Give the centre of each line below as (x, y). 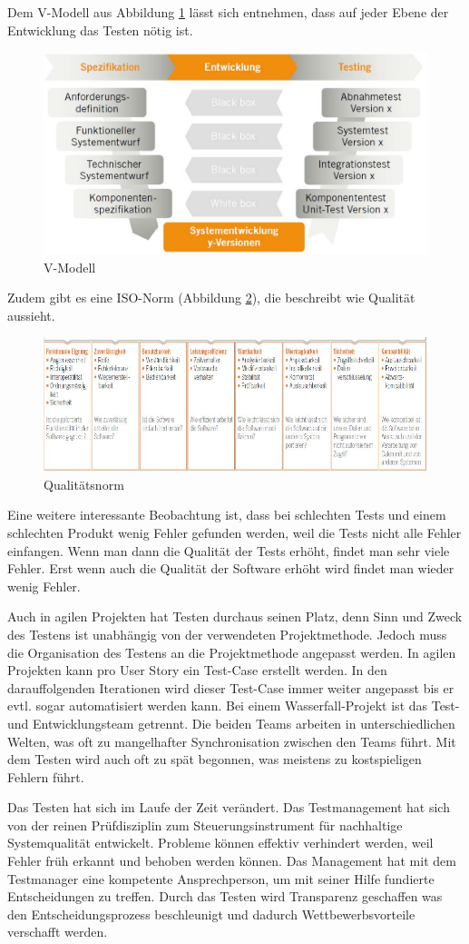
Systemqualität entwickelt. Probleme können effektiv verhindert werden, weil (220, 843)
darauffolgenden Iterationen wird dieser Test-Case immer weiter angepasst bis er (231, 687)
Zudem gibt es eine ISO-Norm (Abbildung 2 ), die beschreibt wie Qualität (211, 298)
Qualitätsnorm (84, 484)
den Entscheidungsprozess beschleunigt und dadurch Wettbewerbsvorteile (211, 914)
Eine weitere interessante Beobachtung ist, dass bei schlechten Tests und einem (227, 515)
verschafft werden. (58, 932)
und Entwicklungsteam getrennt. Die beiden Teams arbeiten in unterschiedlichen (231, 723)
